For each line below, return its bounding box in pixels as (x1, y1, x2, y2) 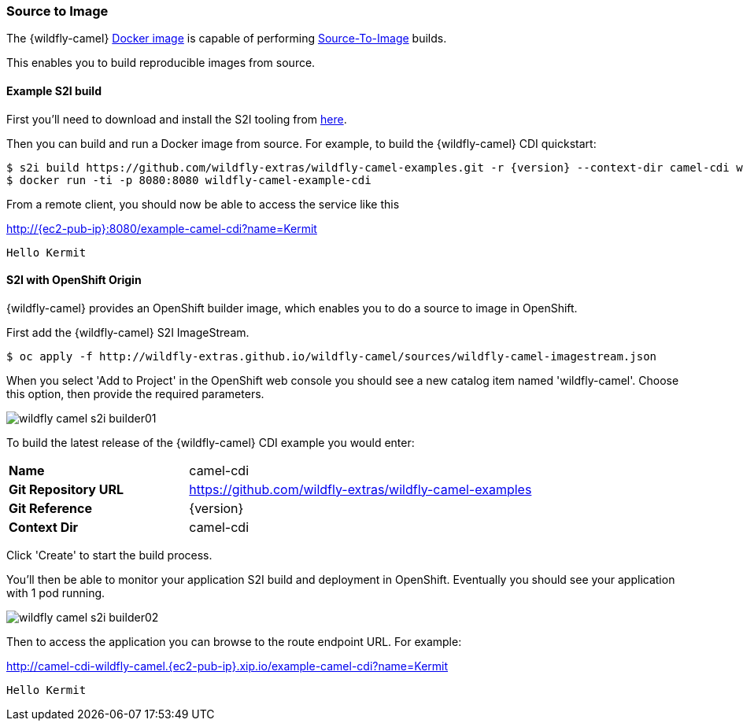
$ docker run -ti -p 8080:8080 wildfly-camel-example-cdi (6, 173, 371, 186)
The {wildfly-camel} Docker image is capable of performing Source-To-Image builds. (6, 31, 447, 46)
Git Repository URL (9, 481, 124, 497)
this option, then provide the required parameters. (6, 386, 264, 400)
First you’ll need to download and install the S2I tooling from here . (6, 112, 347, 126)
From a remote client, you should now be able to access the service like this (6, 197, 400, 211)
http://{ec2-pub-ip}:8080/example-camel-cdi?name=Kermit (6, 221, 317, 235)
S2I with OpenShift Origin (6, 273, 142, 287)
